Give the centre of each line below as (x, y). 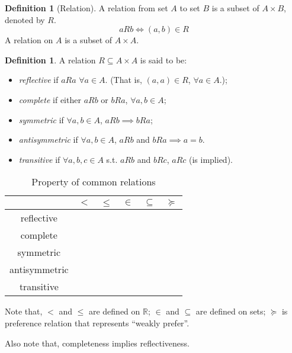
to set (190, 8)
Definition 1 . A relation (50, 60)
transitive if (39, 159)
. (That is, (123, 80)
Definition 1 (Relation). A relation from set (86, 8)
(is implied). (211, 159)
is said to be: (163, 60)
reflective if (38, 80)
